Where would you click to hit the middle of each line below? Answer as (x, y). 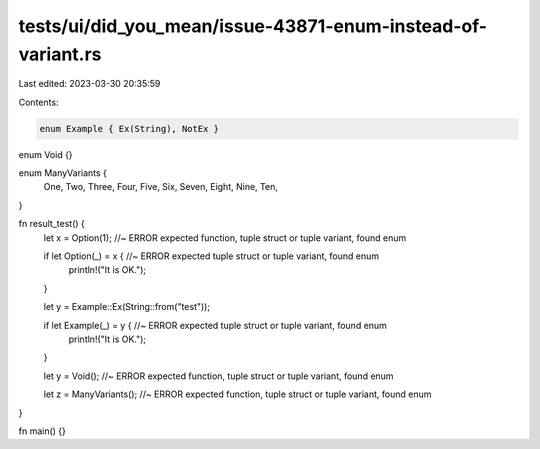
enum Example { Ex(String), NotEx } (129, 128)
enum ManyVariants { (62, 173)
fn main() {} (42, 431)
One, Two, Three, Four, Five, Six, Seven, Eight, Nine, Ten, (161, 187)
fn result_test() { (51, 224)
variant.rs (60, 54)
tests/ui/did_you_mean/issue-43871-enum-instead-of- (253, 26)
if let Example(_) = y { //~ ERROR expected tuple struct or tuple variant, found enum (215, 325)
